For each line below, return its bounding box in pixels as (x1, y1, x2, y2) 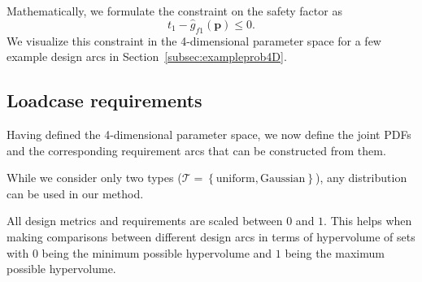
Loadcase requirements (7, 88, 202, 113)
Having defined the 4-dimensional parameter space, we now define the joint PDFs (7, 126, 411, 142)
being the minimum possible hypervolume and (41, 244, 272, 261)
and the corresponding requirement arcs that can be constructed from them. (7, 141, 386, 158)
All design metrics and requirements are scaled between (7, 212, 283, 229)
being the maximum (285, 244, 385, 261)
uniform (215, 173, 255, 185)
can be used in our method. (7, 184, 144, 202)
